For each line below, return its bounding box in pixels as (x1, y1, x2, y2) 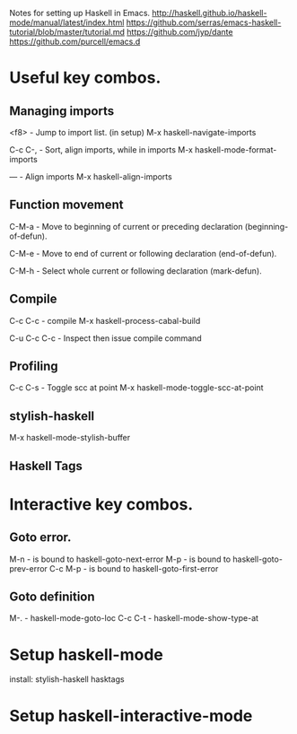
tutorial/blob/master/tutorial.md (9, 27, 126, 37)
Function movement (9, 197, 124, 213)
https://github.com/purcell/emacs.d (9, 36, 141, 47)
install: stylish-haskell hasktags (9, 674, 125, 685)
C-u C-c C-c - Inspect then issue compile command (9, 332, 202, 344)
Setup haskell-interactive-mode (9, 705, 253, 726)
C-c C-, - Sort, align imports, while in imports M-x (9, 144, 193, 155)
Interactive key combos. (9, 494, 194, 514)
